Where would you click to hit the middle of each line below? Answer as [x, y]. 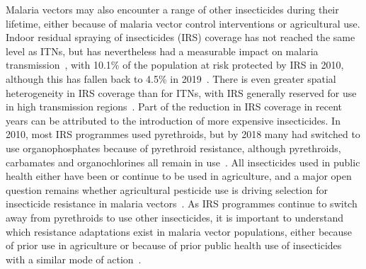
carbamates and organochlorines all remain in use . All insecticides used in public [183, 162]
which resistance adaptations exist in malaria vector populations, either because [179, 231]
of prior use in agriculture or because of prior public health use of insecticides [174, 245]
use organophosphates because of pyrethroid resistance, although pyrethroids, [173, 148]
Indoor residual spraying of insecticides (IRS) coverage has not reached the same [181, 37]
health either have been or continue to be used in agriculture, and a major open [179, 176]
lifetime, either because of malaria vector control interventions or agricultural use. [183, 23]
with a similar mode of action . [74, 259]
